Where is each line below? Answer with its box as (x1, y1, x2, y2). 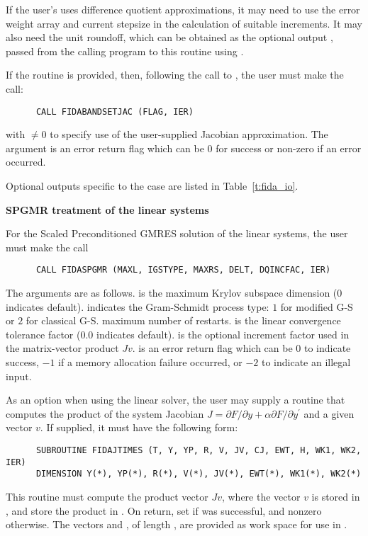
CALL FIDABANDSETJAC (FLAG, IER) (35, 106, 194, 117)
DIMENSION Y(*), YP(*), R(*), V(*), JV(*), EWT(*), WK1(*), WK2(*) (35, 469, 362, 479)
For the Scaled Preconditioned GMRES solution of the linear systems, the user (6, 226, 348, 241)
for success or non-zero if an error (216, 140, 362, 155)
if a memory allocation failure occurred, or (58, 355, 242, 369)
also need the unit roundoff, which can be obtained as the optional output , (6, 30, 333, 45)
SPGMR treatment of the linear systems (6, 202, 209, 217)
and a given (303, 406, 355, 421)
